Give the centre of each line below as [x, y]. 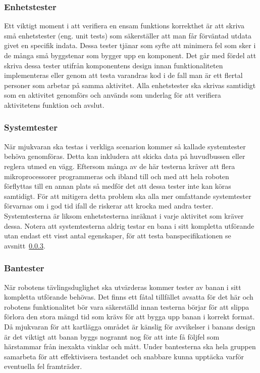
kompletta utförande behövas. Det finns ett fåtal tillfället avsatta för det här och [129, 297]
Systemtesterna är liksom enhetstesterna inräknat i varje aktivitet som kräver [124, 215]
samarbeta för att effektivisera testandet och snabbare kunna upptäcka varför [124, 356]
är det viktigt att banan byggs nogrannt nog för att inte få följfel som [112, 336]
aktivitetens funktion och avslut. [54, 105]
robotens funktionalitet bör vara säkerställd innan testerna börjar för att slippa [127, 306]
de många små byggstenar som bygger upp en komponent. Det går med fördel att [130, 55]
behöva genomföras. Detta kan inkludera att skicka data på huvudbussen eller [125, 156]
